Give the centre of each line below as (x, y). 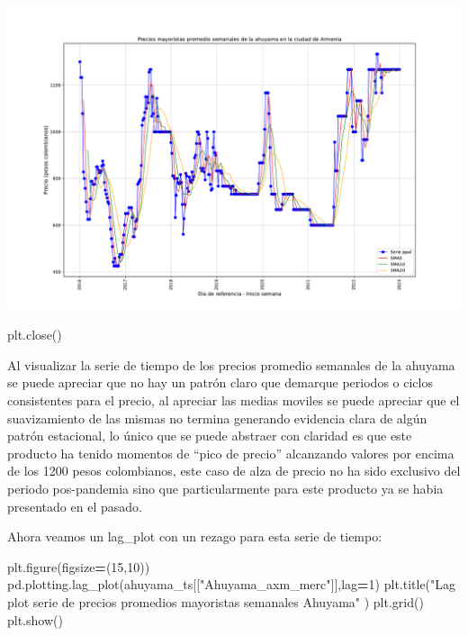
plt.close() (35, 335)
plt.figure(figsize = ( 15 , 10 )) (79, 566)
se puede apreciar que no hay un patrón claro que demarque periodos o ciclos (220, 382)
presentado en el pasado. (75, 506)
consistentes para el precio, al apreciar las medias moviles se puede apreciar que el (234, 400)
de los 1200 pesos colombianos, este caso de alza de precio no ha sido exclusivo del (234, 471)
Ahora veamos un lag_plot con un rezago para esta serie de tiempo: (195, 536)
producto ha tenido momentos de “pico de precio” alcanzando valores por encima (231, 453)
